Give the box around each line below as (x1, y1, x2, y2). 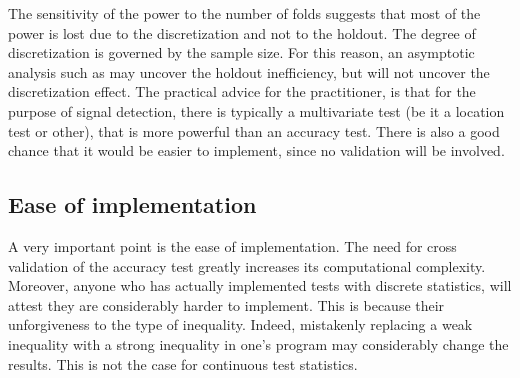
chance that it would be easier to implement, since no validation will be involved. (8, 140, 505, 161)
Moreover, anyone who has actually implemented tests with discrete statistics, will (8, 275, 512, 296)
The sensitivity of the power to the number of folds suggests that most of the (8, 3, 481, 23)
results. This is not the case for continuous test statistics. (8, 353, 358, 374)
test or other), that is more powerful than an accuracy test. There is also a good (8, 120, 500, 141)
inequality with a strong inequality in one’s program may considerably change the (8, 333, 509, 354)
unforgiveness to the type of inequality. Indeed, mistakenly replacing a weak (8, 314, 473, 335)
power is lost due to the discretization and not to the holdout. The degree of (8, 22, 476, 43)
